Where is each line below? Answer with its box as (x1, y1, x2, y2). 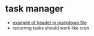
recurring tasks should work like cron (12, 24, 89, 30)
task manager (5, 3, 64, 14)
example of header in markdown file (12, 19, 87, 25)
